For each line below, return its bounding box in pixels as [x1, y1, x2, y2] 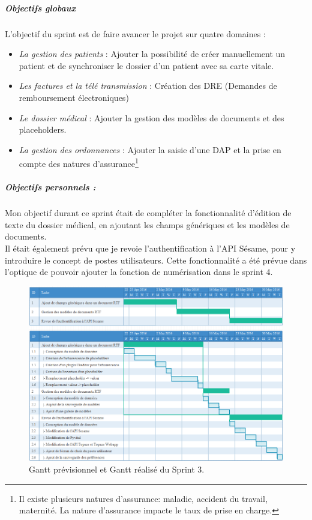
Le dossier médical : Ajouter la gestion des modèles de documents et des [19, 111, 284, 124]
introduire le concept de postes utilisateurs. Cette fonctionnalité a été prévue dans [5, 253, 307, 266]
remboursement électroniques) [19, 91, 129, 103]
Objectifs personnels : [5, 181, 96, 193]
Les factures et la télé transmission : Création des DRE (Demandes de [19, 79, 277, 92]
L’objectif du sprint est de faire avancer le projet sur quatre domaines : [5, 27, 266, 40]
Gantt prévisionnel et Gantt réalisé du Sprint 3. [29, 463, 205, 476]
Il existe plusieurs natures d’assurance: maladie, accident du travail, [19, 492, 268, 504]
